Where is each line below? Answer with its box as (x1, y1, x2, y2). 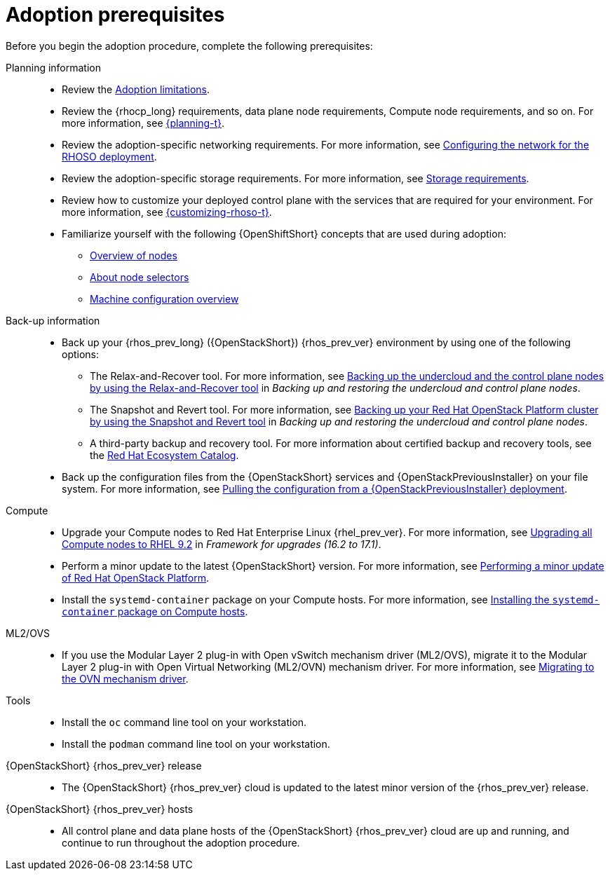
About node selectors (90, 271, 189, 283)
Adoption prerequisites (6, 3, 225, 27)
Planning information (6, 61, 102, 74)
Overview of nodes (90, 249, 177, 261)
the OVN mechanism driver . (62, 672, 189, 685)
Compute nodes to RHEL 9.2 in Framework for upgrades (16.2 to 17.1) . (62, 538, 381, 550)
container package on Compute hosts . (62, 605, 248, 617)
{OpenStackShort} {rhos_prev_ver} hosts (6, 802, 194, 815)
